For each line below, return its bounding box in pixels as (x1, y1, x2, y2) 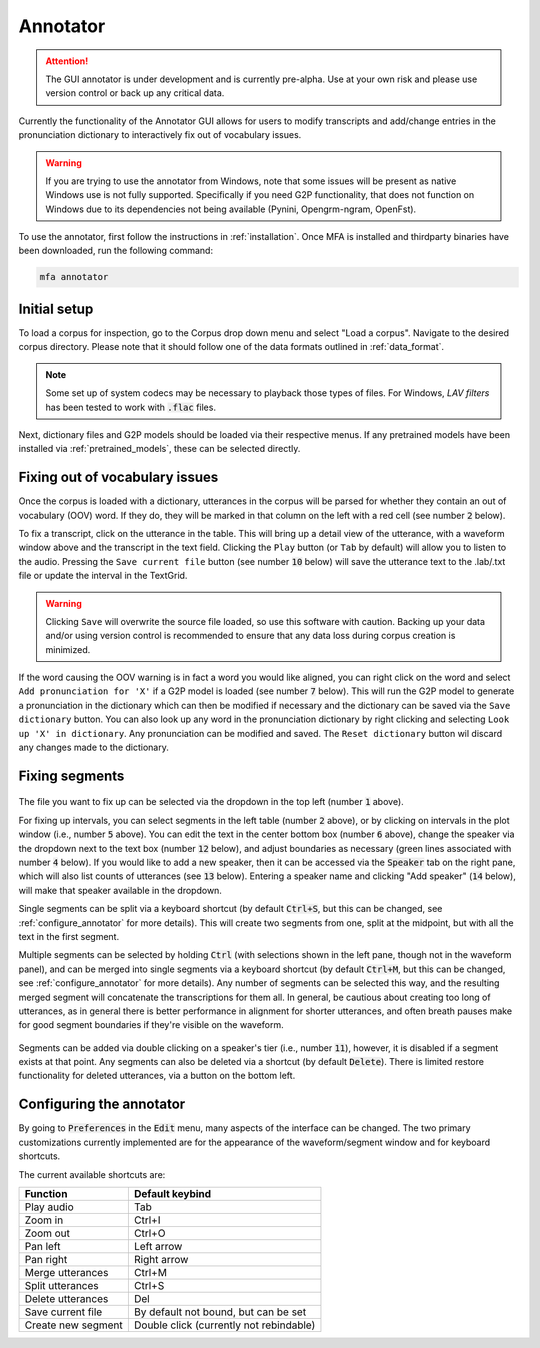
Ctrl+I (133, 1213, 161, 1227)
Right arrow (133, 1252, 189, 1266)
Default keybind (133, 1186, 212, 1200)
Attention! (45, 55, 89, 67)
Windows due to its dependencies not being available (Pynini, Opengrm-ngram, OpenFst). (45, 203, 417, 215)
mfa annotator (39, 271, 109, 283)
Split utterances (24, 1278, 99, 1292)
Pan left (24, 1239, 61, 1253)
